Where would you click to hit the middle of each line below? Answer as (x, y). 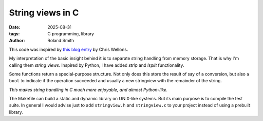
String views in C (44, 13)
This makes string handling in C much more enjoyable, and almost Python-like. (88, 90)
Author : (17, 41)
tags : (14, 33)
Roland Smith (61, 41)
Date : (15, 27)
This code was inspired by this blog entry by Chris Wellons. (69, 49)
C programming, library (71, 33)
